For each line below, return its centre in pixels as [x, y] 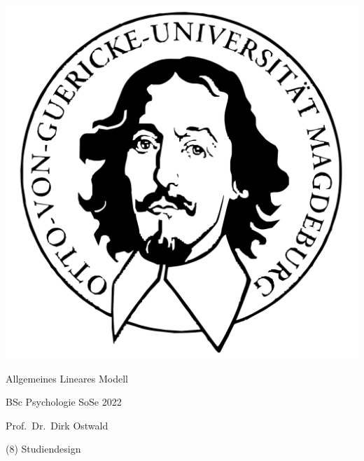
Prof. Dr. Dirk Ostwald [57, 425]
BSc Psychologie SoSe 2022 [64, 402]
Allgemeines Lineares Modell [67, 378]
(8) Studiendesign [43, 449]
